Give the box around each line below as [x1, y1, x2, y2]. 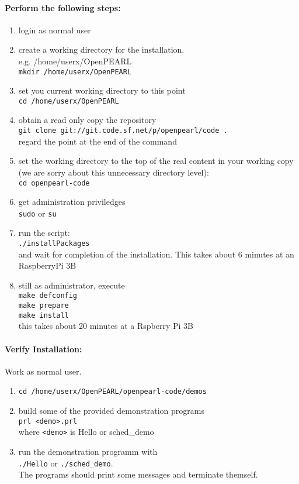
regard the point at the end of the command [18, 135, 177, 147]
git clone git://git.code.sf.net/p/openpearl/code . [18, 126, 228, 135]
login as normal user [18, 23, 91, 36]
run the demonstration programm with [18, 445, 158, 457]
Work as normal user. [5, 365, 82, 377]
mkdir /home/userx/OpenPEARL [18, 67, 132, 76]
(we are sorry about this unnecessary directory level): [18, 166, 209, 178]
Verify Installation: [5, 342, 82, 355]
